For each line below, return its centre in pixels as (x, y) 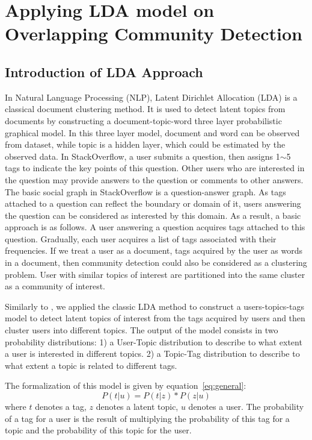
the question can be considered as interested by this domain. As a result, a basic (153, 215)
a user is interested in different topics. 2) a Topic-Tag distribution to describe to (152, 354)
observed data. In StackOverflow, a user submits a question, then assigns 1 (142, 156)
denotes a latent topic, (137, 407)
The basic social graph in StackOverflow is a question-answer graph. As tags (145, 191)
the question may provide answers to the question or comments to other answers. (154, 179)
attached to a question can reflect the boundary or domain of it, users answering (153, 203)
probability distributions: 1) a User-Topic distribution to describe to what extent (154, 341)
